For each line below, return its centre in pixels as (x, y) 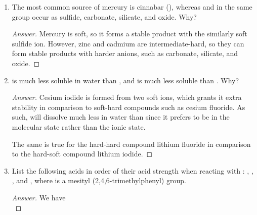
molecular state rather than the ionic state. (79, 126)
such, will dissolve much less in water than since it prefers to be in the (121, 117)
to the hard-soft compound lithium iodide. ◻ (82, 154)
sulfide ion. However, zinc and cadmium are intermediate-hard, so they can (128, 43)
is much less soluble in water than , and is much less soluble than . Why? (125, 80)
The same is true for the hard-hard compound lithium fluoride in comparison (131, 144)
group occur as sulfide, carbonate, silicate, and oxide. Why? (104, 16)
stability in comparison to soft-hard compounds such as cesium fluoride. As (128, 107)
